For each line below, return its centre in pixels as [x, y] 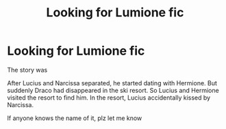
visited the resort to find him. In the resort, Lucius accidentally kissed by [109, 98]
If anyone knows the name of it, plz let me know [75, 118]
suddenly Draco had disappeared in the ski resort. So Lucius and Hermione [113, 90]
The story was [27, 70]
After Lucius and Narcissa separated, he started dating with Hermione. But [112, 83]
